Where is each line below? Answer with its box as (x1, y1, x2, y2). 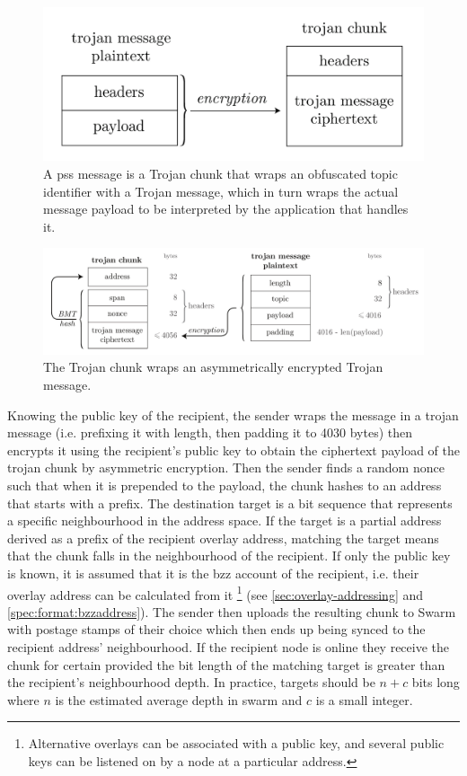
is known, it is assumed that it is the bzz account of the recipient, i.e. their (7, 563, 419, 582)
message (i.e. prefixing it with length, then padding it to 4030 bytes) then (7, 423, 413, 442)
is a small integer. (315, 690, 413, 709)
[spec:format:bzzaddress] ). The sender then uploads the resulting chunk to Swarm (7, 602, 456, 621)
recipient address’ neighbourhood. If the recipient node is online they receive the (7, 637, 449, 656)
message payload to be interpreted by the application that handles (43, 199, 409, 218)
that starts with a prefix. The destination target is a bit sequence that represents (7, 493, 453, 512)
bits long (411, 673, 460, 692)
